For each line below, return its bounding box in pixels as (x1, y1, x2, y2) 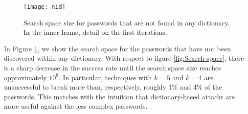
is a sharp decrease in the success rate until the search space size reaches (4, 63, 221, 73)
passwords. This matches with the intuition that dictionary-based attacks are (4, 91, 235, 101)
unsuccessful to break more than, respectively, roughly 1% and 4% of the (4, 82, 222, 92)
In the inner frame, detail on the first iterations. (23, 27, 167, 37)
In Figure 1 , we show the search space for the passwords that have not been (4, 43, 231, 53)
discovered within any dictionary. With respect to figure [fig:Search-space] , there (4, 53, 244, 63)
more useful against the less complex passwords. (4, 101, 148, 111)
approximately (4, 72, 47, 82)
